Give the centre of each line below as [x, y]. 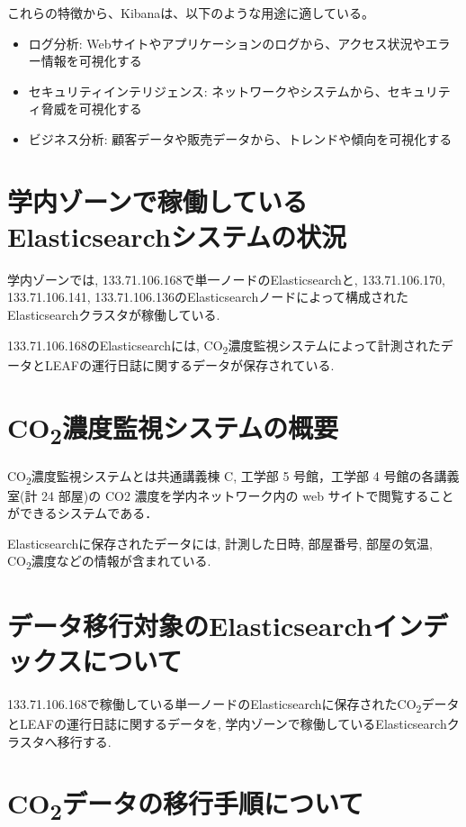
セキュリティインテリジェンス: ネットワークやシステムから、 [208, 91]
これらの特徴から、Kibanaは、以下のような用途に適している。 [191, 13]
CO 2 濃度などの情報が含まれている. [109, 562]
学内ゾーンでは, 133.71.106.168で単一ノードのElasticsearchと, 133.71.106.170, [226, 279]
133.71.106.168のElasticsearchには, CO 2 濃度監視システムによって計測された [224, 346]
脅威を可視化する [91, 109]
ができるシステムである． [83, 513]
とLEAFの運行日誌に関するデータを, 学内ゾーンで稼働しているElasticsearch [227, 724]
